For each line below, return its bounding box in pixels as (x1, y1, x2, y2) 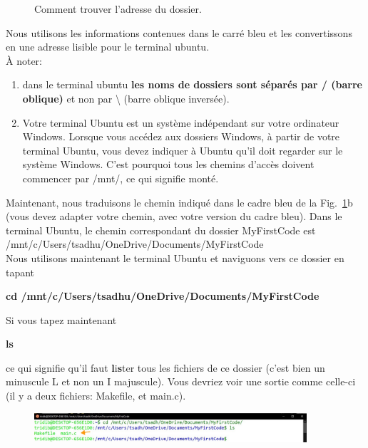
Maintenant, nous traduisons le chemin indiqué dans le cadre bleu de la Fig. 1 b (6, 194, 353, 209)
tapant (6, 264, 35, 279)
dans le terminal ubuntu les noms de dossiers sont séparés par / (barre (22, 77, 362, 92)
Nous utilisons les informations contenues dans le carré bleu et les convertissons (6, 25, 352, 40)
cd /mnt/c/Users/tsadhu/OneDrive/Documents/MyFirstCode (6, 288, 320, 303)
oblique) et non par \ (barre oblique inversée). (22, 90, 230, 105)
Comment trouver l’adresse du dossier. (34, 1, 202, 16)
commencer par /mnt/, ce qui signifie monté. (22, 170, 219, 185)
